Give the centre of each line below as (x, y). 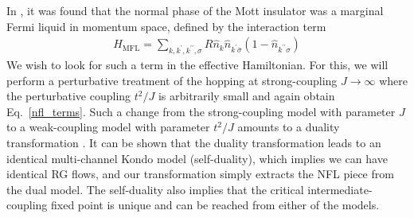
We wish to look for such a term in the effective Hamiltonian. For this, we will (197, 65)
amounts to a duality (289, 127)
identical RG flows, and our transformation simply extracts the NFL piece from (200, 174)
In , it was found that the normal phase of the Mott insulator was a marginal (195, 10)
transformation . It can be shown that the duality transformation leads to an (194, 142)
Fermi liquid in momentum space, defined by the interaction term (166, 26)
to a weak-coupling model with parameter (108, 127)
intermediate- (340, 189)
